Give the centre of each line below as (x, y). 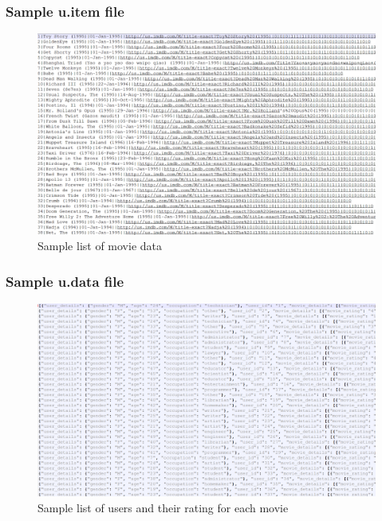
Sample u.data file (65, 281)
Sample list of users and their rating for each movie (163, 507)
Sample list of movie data (100, 246)
